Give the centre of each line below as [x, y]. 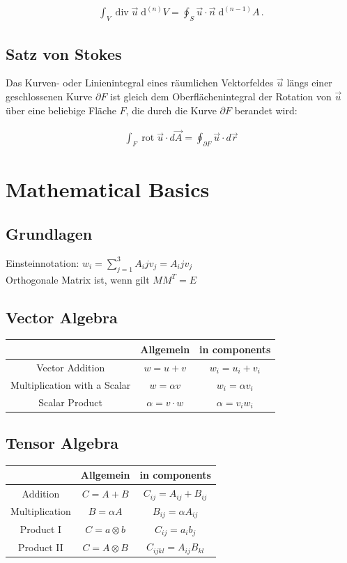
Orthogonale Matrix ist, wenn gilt [78, 279]
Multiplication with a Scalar [71, 384]
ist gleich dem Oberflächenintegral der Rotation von [221, 97]
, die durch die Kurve [171, 110]
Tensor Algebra [62, 442]
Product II [40, 547]
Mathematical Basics [108, 189]
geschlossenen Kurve [49, 97]
